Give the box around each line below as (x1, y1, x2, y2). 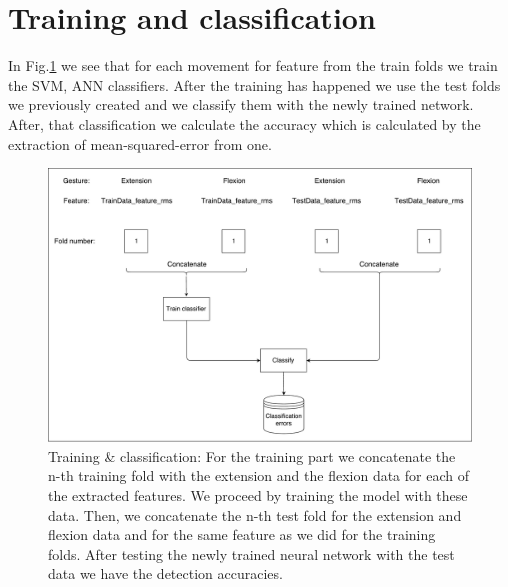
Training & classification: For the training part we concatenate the (48, 445, 456, 466)
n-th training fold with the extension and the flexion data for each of (48, 465, 469, 486)
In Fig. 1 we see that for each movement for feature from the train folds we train (8, 55, 498, 76)
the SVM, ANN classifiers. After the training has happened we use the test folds (8, 74, 501, 95)
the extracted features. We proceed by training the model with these (48, 484, 468, 505)
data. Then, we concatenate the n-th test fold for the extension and (48, 504, 462, 525)
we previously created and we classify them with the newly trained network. (8, 94, 474, 115)
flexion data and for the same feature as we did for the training (48, 524, 436, 545)
